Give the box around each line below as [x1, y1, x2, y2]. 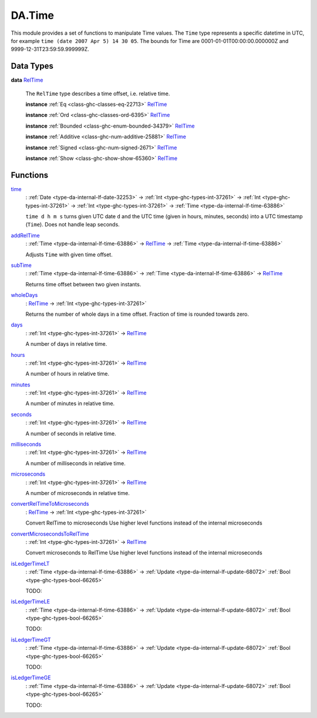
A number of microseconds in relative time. [25, 489, 130, 496]
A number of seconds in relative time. [25, 430, 117, 437]
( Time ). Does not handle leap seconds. [25, 221, 120, 228]
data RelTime [11, 76, 43, 84]
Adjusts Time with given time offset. [25, 251, 113, 258]
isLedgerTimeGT [11, 636, 51, 643]
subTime [11, 262, 32, 269]
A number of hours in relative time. [25, 370, 110, 378]
